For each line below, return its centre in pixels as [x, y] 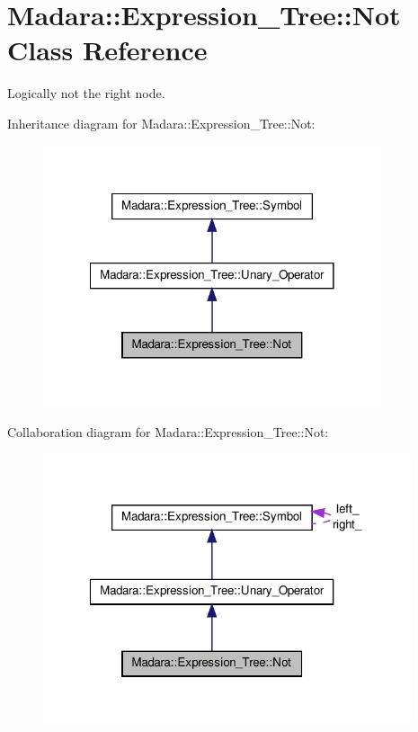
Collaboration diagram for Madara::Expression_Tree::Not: [168, 432]
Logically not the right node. [86, 93]
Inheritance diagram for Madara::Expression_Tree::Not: [161, 123]
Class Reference [107, 50]
